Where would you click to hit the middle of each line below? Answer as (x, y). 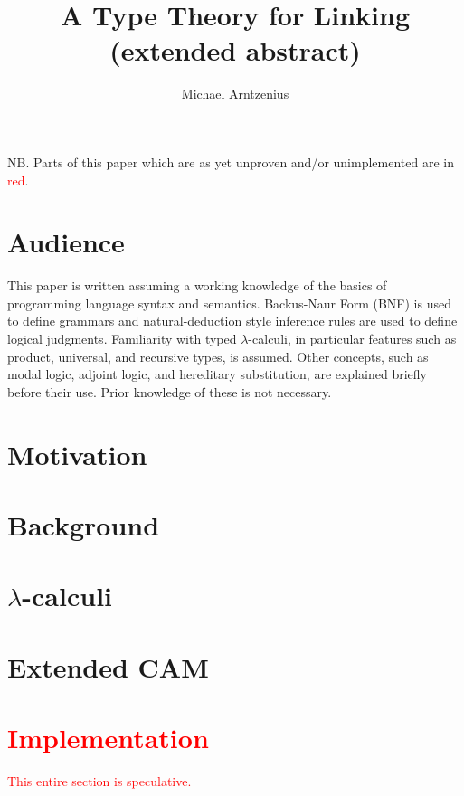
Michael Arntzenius (235, 94)
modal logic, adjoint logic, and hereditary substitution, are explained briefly (217, 374)
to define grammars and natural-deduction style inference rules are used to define (232, 321)
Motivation (77, 454)
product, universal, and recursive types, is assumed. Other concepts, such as (218, 356)
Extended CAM (108, 666)
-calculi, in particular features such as (352, 338)
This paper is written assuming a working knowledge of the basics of (197, 285)
